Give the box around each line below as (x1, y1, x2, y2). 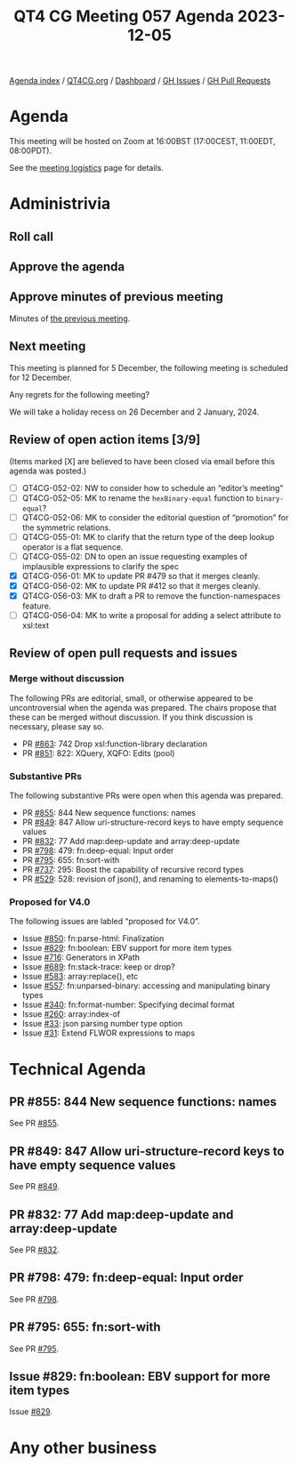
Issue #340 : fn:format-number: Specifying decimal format (21, 999, 236, 1011)
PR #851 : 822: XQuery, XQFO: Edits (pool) (21, 747, 175, 758)
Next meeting (9, 339, 86, 354)
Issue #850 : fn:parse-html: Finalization (21, 933, 165, 944)
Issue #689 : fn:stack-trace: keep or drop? (21, 962, 175, 972)
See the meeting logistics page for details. (9, 163, 165, 173)
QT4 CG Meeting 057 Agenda (13, 6, 234, 27)
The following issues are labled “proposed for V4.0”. (9, 916, 200, 927)
